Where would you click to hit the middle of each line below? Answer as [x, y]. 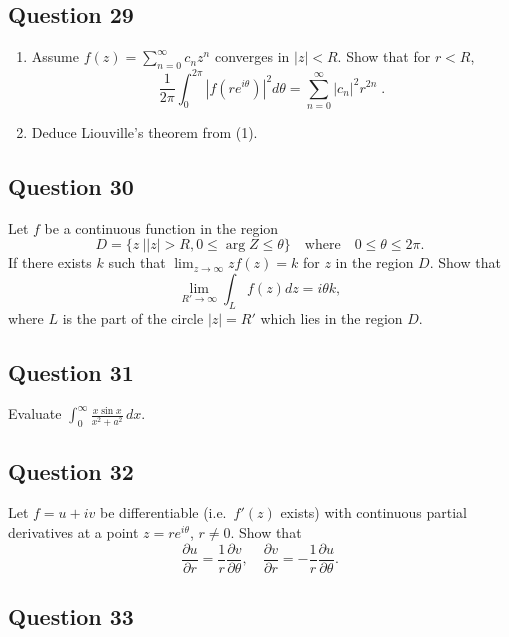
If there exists [50, 262]
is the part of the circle [133, 317]
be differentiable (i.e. [163, 512]
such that [137, 262]
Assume [55, 56]
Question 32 [71, 470]
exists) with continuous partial [373, 512]
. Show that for [384, 56]
